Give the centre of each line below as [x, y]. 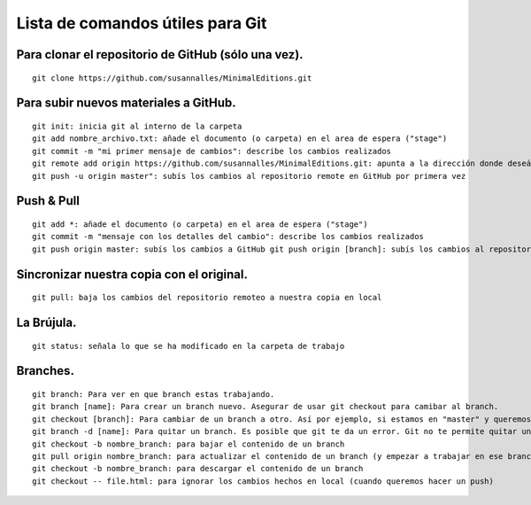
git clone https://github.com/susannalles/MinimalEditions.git [172, 78]
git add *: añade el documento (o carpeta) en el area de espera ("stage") [200, 224]
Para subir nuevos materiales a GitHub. [126, 103]
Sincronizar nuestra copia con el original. [132, 274]
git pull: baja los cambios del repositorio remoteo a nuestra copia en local [207, 298]
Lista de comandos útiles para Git [142, 23]
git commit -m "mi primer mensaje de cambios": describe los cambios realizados [212, 151]
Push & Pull [48, 201]
